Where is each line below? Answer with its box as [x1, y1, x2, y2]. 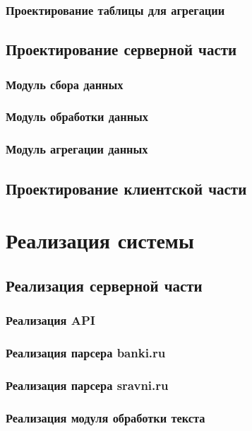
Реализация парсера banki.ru [6, 343, 166, 361]
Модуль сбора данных [6, 75, 124, 93]
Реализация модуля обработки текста [6, 408, 205, 426]
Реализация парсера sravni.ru [6, 376, 169, 393]
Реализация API [6, 311, 95, 329]
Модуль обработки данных [6, 108, 149, 125]
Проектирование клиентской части [6, 177, 247, 199]
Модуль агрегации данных [6, 140, 148, 158]
